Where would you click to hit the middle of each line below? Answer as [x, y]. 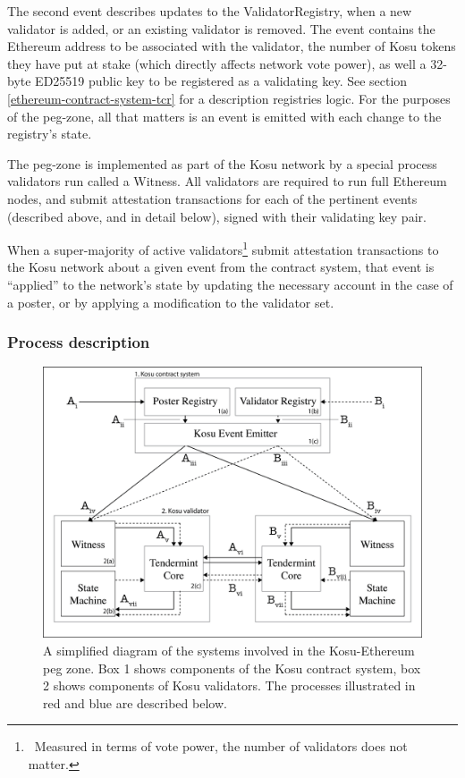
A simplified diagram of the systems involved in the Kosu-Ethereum [229, 651]
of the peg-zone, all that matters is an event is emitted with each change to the [224, 116]
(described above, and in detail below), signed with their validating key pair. [217, 216]
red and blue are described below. [135, 702]
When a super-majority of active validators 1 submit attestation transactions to [223, 248]
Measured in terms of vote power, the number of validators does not [221, 746]
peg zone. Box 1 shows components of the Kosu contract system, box [232, 668]
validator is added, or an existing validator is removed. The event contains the [221, 28]
